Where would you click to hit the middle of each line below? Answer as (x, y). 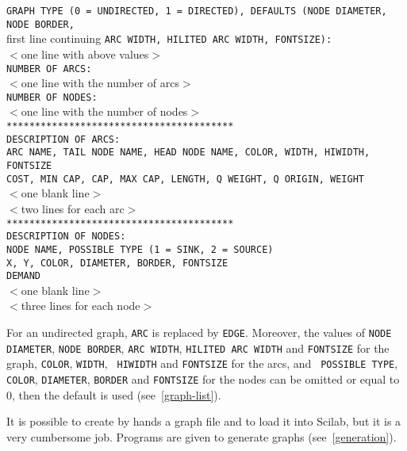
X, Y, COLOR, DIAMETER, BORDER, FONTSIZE (117, 263)
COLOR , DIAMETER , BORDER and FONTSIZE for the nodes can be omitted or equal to (203, 378)
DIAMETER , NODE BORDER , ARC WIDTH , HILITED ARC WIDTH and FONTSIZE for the (198, 348)
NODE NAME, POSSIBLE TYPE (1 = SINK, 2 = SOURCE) (140, 249)
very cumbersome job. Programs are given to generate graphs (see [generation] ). (202, 436)
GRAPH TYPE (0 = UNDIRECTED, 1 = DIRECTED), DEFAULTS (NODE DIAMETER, (197, 11)
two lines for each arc (73, 208)
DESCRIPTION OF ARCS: (63, 139)
